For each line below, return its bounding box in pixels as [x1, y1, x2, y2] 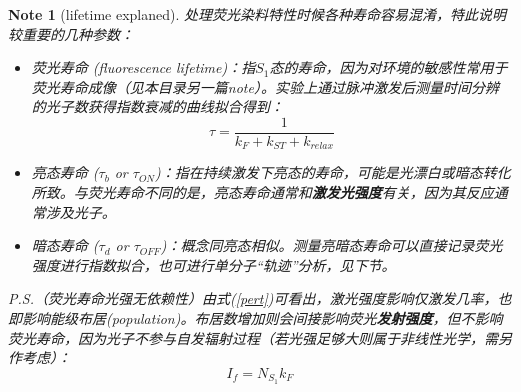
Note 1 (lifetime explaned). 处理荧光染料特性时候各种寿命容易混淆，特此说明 [8, 4, 507, 24]
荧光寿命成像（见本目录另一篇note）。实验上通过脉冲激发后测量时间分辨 [31, 76, 499, 97]
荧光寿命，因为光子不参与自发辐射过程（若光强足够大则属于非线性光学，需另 [8, 327, 512, 348]
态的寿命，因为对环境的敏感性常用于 [269, 57, 508, 78]
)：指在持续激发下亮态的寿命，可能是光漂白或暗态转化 [155, 162, 511, 183]
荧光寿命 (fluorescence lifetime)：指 [31, 57, 256, 78]
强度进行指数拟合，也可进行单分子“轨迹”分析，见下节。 [31, 254, 396, 275]
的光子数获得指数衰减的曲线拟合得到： [31, 96, 284, 117]
